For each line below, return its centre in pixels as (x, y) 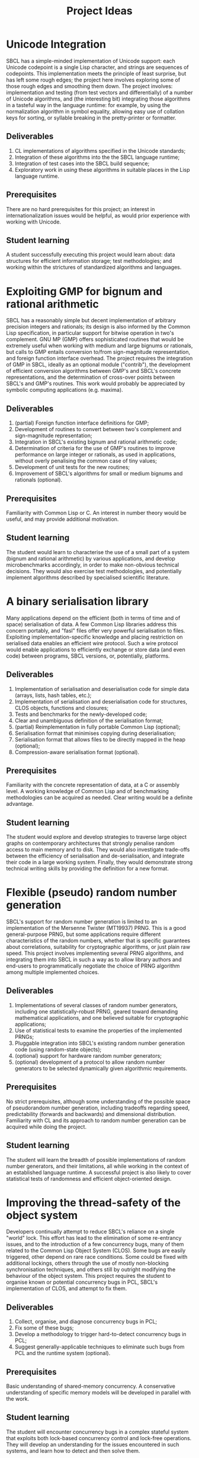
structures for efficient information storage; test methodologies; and (89, 261)
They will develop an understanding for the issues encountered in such (93, 1444)
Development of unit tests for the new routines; (72, 467)
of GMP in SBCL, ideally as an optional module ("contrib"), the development (98, 364)
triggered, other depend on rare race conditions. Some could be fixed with (97, 1257)
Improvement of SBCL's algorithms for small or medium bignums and (99, 473)
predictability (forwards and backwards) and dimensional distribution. (91, 1114)
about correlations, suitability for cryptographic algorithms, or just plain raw (98, 947)
